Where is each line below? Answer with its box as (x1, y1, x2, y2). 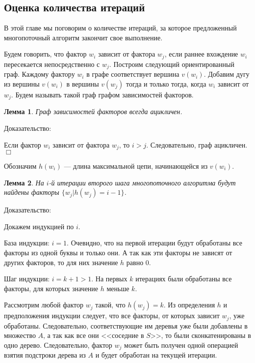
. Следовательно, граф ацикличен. (146, 139, 248, 150)
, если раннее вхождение (164, 49, 238, 59)
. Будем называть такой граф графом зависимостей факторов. (11, 89, 194, 99)
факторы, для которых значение (4, 283, 99, 293)
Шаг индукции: (4, 273, 50, 284)
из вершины (4, 78, 40, 89)
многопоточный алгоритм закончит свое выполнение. (4, 32, 163, 42)
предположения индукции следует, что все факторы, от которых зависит (4, 310, 220, 321)
